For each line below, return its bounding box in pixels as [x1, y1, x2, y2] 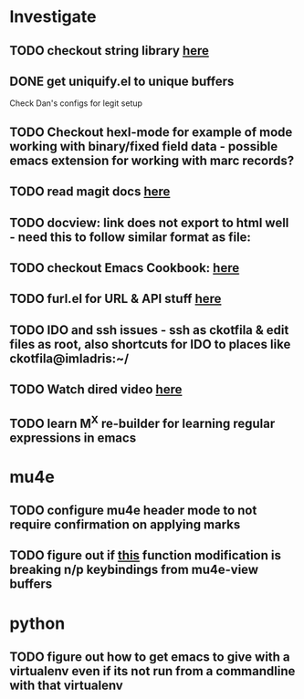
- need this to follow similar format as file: [9, 229, 251, 245]
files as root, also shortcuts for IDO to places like [9, 336, 291, 352]
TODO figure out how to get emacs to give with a [9, 650, 290, 665]
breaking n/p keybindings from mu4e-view [9, 562, 258, 578]
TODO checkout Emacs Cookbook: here [9, 260, 240, 276]
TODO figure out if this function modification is [9, 548, 281, 563]
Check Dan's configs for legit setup [9, 98, 143, 109]
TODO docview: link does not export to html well [9, 214, 289, 230]
